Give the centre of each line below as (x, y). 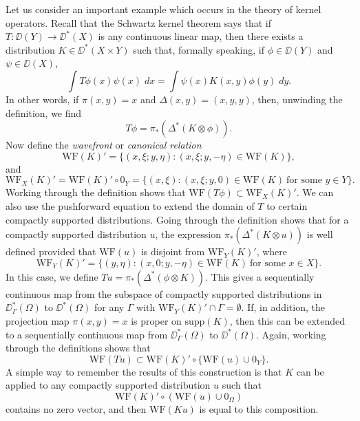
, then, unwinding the (297, 99)
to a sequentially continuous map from (87, 334)
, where (272, 251)
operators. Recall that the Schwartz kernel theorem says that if (138, 22)
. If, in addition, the (283, 307)
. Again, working (291, 334)
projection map (38, 320)
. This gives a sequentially (260, 276)
